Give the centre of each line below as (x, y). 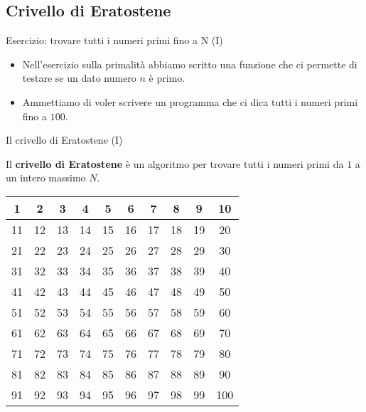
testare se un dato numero (79, 78)
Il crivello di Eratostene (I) (64, 140)
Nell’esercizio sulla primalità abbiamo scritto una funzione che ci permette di (190, 64)
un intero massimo (46, 178)
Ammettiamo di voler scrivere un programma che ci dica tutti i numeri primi (190, 101)
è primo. (167, 78)
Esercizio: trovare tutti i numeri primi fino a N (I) (114, 40)
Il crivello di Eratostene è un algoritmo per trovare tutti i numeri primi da (175, 163)
